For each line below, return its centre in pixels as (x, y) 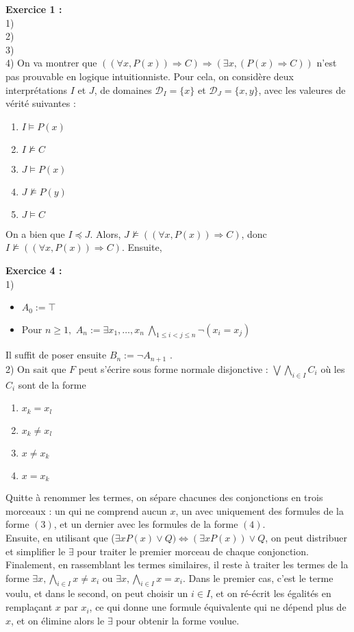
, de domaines (123, 89)
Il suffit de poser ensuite (56, 355)
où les (333, 368)
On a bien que (35, 233)
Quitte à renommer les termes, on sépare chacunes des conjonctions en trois (164, 497)
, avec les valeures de (302, 89)
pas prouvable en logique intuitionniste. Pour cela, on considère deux (150, 76)
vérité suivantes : (41, 103)
